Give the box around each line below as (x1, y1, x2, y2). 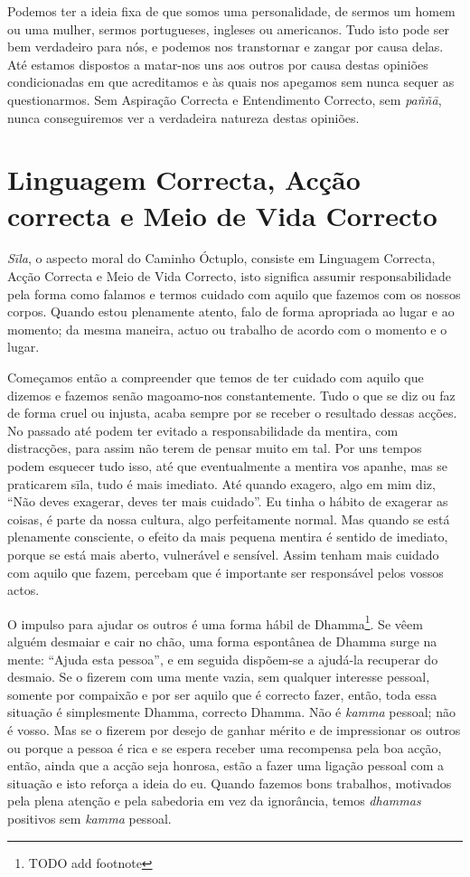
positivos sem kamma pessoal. (7, 808, 172, 827)
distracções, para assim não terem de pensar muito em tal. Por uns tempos (7, 438, 422, 457)
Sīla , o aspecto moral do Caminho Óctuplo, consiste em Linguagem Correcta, (7, 249, 436, 268)
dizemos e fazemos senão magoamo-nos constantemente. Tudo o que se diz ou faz (7, 385, 456, 404)
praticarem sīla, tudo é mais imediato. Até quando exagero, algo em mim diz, (7, 474, 436, 493)
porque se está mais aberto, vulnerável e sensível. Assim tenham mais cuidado (7, 544, 439, 563)
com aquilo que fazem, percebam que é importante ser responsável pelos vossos (7, 562, 444, 581)
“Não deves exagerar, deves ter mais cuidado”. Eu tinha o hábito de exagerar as (7, 492, 448, 511)
